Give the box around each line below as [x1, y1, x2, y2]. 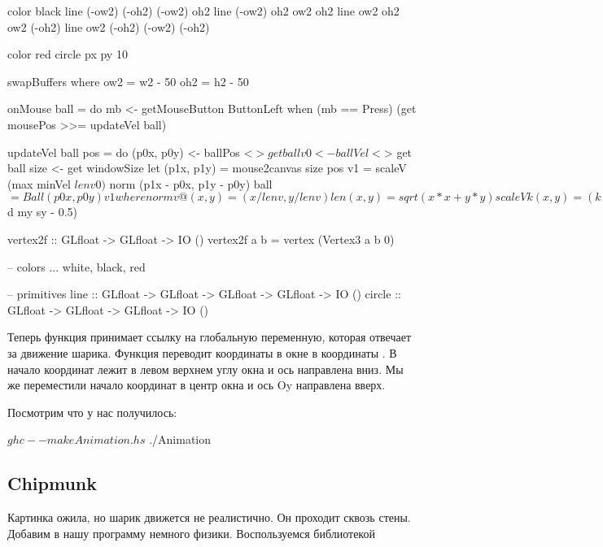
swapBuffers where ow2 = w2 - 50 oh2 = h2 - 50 [7, 72, 249, 89]
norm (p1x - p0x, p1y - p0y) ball [109, 175, 273, 192]
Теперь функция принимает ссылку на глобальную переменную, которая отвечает [7, 328, 412, 345]
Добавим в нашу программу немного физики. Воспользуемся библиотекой [7, 524, 375, 541]
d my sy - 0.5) [7, 203, 78, 220]
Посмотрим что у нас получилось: [7, 403, 177, 420]
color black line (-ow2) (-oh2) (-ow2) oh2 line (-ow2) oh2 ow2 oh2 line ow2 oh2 [7, 2, 400, 19]
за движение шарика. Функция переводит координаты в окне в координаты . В [7, 344, 397, 361]
